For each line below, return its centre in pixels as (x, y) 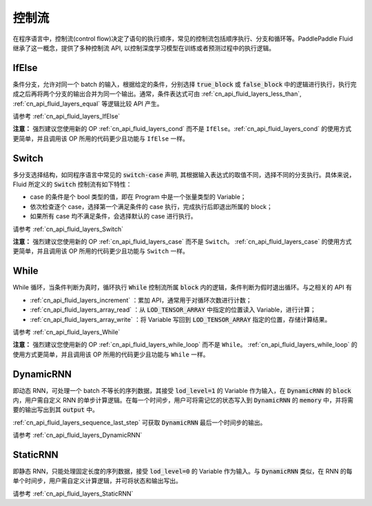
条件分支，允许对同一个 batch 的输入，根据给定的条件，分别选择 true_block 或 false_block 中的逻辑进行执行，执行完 (185, 84)
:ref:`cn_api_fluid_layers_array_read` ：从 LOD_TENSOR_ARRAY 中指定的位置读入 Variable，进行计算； (173, 310)
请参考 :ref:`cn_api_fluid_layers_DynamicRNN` (77, 435)
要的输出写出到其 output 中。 (56, 409)
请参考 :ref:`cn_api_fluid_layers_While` (66, 332)
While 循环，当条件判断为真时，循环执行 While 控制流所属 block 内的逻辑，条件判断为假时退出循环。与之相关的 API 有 (183, 287)
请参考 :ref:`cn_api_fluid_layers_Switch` (68, 229)
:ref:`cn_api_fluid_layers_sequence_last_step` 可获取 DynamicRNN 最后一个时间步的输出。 (139, 422)
